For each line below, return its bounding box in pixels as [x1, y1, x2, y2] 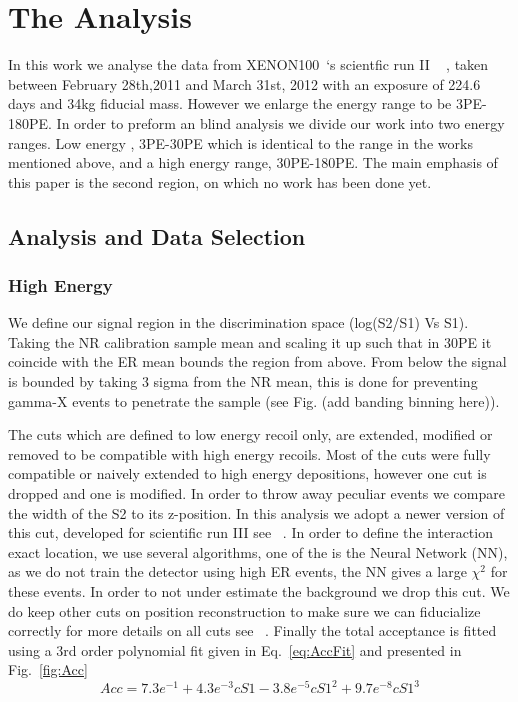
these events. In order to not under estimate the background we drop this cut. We [8, 581, 510, 601]
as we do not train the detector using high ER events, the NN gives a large [8, 561, 467, 582]
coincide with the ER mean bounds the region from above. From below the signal [8, 351, 507, 372]
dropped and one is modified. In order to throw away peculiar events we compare [8, 483, 505, 504]
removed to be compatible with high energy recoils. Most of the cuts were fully [8, 443, 491, 464]
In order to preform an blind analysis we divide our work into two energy [56, 112, 505, 133]
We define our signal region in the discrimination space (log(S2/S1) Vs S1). [8, 312, 469, 333]
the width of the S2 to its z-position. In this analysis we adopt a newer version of [8, 502, 505, 523]
